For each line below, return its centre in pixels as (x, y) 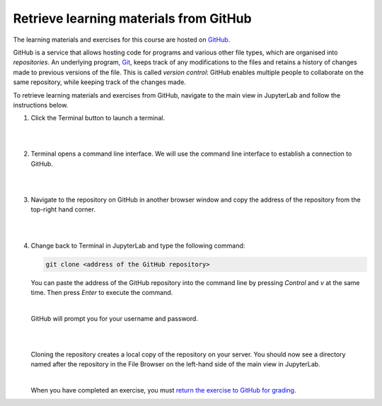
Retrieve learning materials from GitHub (132, 18)
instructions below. (41, 105)
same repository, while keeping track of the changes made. (100, 82)
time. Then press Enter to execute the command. (102, 292)
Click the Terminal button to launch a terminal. (98, 118)
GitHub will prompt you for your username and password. (114, 318)
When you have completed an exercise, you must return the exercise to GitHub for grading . (163, 390)
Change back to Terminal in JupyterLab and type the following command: (138, 245)
